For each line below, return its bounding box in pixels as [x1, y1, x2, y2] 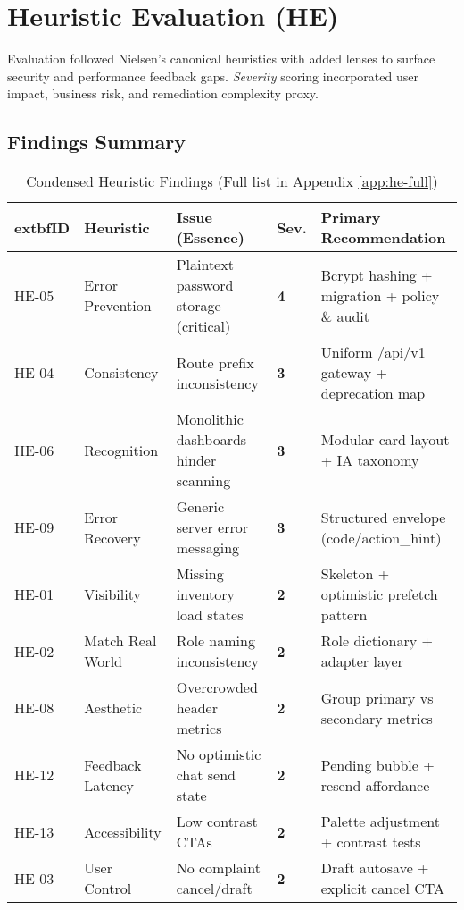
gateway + [320, 362, 387, 383]
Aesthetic [84, 697, 143, 719]
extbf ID [14, 216, 70, 238]
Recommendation [320, 227, 446, 249]
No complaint [176, 857, 261, 879]
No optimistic [176, 744, 261, 765]
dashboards [176, 429, 247, 451]
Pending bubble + [320, 754, 435, 775]
